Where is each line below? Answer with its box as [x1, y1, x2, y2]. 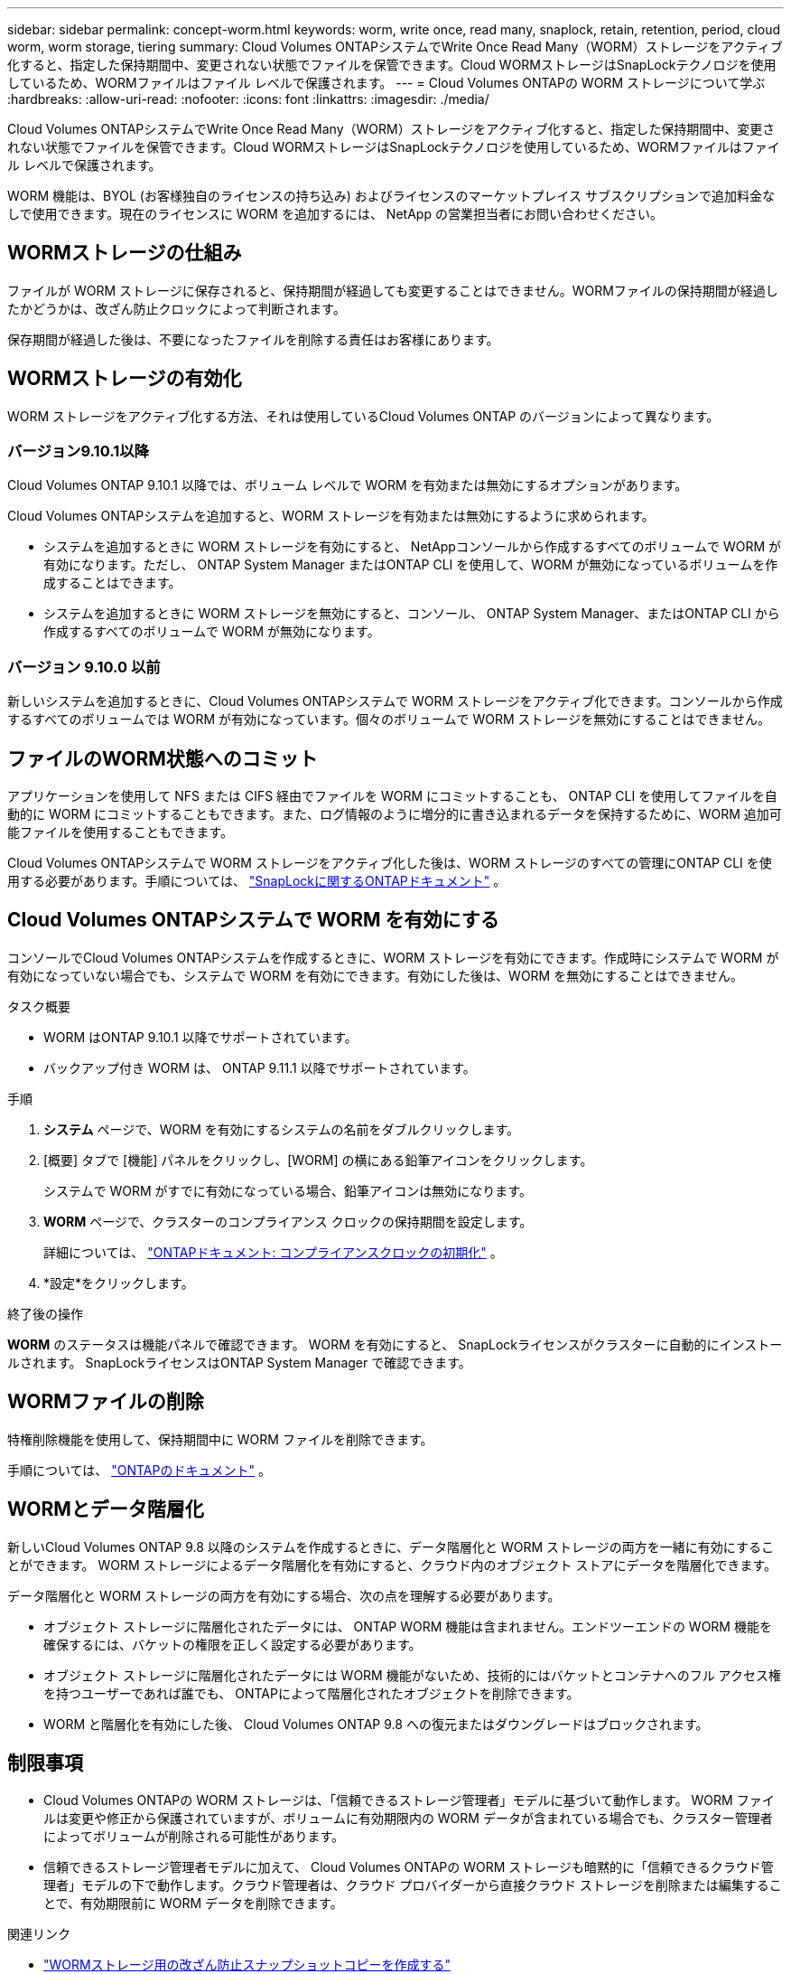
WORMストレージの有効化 [7, 367, 242, 390]
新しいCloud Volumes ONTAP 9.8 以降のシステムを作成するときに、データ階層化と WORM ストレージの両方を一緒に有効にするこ [7, 1538, 774, 1555]
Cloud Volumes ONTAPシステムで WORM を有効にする [7, 908, 499, 932]
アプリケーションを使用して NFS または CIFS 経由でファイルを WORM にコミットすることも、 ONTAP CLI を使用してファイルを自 [7, 788, 777, 804]
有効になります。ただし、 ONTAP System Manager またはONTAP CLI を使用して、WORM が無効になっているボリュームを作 [43, 557, 778, 573]
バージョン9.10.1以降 [7, 442, 149, 461]
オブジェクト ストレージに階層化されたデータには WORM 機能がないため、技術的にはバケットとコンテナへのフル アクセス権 [43, 1667, 781, 1683]
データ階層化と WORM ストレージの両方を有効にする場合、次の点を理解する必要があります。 [7, 1587, 561, 1603]
